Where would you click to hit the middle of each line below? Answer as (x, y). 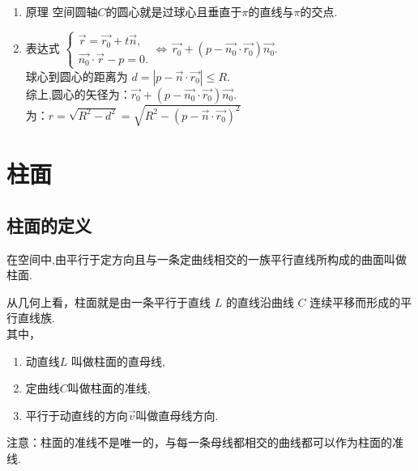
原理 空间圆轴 (62, 11)
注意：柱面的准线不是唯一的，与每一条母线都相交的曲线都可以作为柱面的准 (205, 442)
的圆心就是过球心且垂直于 (174, 11)
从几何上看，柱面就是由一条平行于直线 (109, 301)
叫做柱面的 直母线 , (118, 361)
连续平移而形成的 (355, 301)
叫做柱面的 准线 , (109, 388)
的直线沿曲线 (260, 301)
